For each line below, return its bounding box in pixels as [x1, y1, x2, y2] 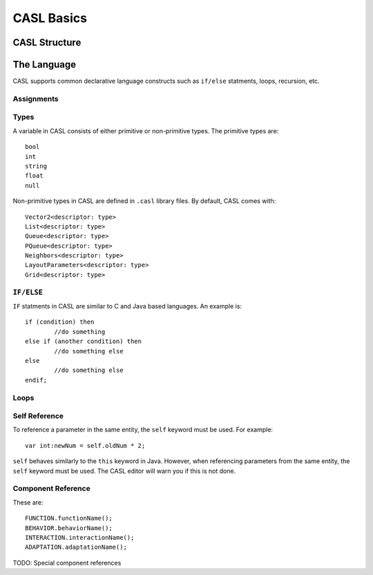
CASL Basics [12, 10, 88, 26]
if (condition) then [25, 318, 95, 326]
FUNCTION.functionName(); [25, 514, 113, 523]
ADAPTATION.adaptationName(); [25, 543, 128, 552]
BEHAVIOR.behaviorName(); [25, 524, 113, 532]
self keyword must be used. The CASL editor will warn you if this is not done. [12, 467, 236, 475]
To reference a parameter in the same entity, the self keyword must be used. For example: [12, 425, 273, 434]
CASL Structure [12, 37, 82, 48]
